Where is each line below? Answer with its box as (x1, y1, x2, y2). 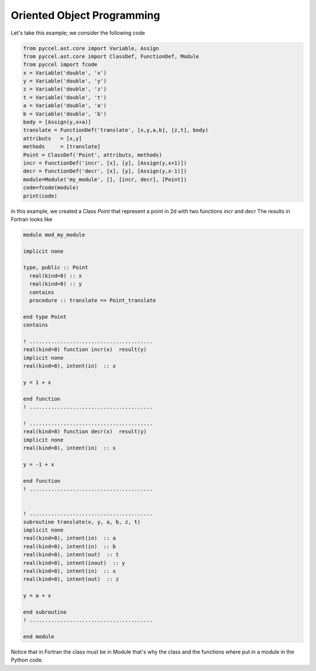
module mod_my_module (23, 231, 85, 238)
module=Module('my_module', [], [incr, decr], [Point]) (23, 176, 187, 183)
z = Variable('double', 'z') (23, 86, 107, 93)
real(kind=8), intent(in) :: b (23, 543, 116, 550)
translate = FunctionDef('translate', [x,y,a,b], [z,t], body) (23, 127, 209, 134)
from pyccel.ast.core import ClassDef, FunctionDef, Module (23, 53, 200, 60)
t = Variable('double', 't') (23, 94, 107, 101)
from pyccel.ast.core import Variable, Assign (23, 45, 159, 52)
